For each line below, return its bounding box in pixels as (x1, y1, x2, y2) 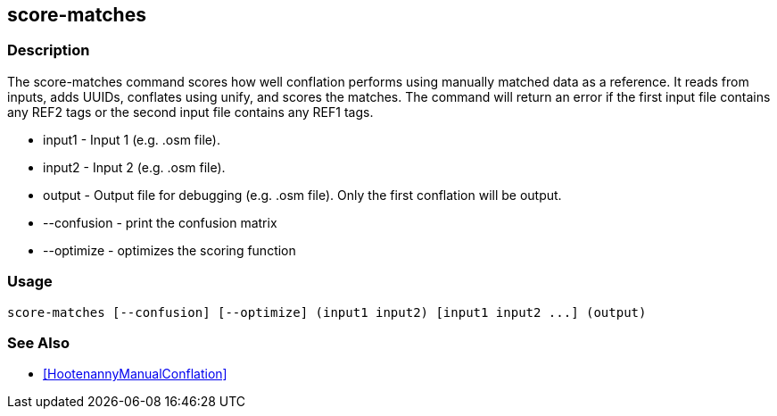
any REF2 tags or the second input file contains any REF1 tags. (7, 104, 374, 120)
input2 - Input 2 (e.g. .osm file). (43, 159, 226, 175)
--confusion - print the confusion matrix (43, 214, 277, 230)
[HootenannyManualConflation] (43, 366, 227, 382)
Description (7, 41, 90, 60)
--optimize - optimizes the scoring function (43, 242, 296, 258)
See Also (7, 333, 70, 352)
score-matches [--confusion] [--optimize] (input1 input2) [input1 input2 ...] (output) (7, 304, 647, 320)
